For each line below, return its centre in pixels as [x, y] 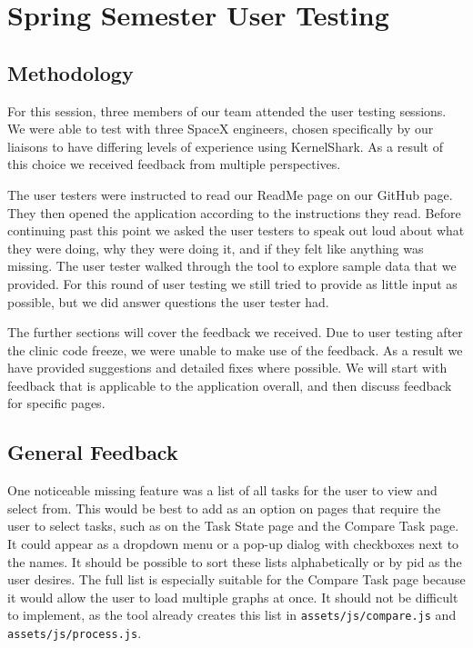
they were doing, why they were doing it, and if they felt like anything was [216, 248]
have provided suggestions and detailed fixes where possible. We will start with [227, 368]
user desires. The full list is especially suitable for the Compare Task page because [236, 579]
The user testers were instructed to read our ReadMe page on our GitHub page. [230, 194]
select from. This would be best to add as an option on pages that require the [224, 508]
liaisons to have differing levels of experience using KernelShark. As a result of [225, 146]
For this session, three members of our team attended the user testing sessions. [227, 110]
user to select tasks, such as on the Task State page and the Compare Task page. [233, 526]
